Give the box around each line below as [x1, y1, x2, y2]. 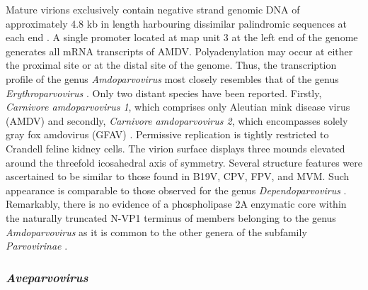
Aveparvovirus [6, 268, 88, 286]
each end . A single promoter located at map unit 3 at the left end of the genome [6, 30, 358, 45]
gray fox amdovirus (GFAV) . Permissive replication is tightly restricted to [6, 127, 329, 142]
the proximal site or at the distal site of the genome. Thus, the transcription [6, 57, 337, 72]
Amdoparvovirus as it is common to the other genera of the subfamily [6, 224, 307, 239]
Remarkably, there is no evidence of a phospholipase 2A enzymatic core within [6, 196, 347, 211]
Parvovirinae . [6, 238, 68, 253]
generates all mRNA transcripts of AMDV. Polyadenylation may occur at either [6, 43, 353, 58]
